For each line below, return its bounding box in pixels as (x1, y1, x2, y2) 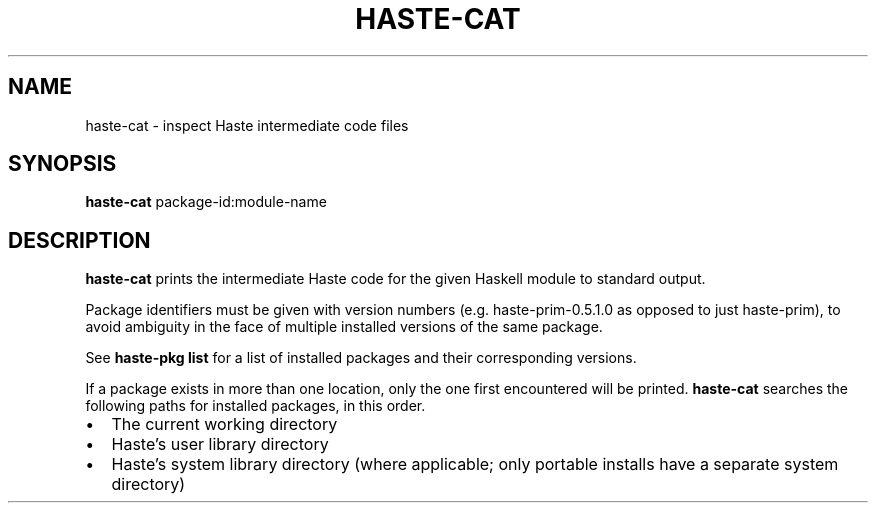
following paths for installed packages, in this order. (85, 397, 426, 415)
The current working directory (111, 414, 338, 435)
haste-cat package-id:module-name (85, 193, 327, 211)
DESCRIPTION (8, 227, 151, 253)
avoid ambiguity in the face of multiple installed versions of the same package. (85, 318, 603, 336)
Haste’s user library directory (111, 434, 329, 455)
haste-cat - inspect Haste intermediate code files (85, 116, 409, 134)
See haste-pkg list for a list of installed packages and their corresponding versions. (85, 349, 637, 367)
